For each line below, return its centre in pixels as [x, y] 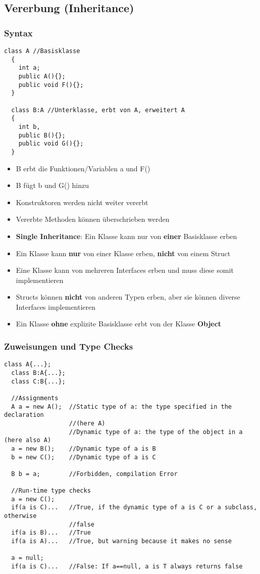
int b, [29, 127]
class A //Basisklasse [42, 51]
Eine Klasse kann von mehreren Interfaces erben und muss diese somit [125, 270]
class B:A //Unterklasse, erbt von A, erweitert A [98, 110]
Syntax [18, 33]
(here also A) [28, 440]
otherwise [20, 516]
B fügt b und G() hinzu [53, 185]
